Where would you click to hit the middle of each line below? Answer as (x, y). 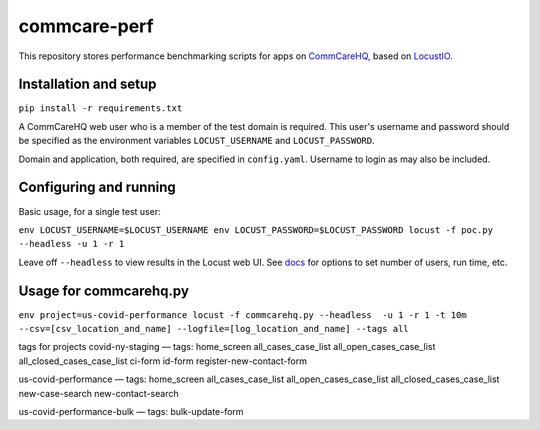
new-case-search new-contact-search (98, 393)
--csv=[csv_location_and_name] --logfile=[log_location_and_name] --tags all (213, 328)
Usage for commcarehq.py (104, 290)
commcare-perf (86, 26)
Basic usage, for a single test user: (89, 211)
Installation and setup (87, 84)
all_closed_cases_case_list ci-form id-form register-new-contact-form (162, 361)
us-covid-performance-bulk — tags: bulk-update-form (131, 411)
